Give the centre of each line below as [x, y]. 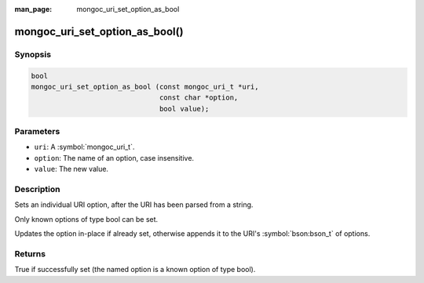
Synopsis [33, 54]
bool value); [184, 109]
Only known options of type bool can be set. [86, 219]
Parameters [37, 132]
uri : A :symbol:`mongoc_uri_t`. [84, 147]
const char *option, [199, 98]
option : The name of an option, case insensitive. [114, 158]
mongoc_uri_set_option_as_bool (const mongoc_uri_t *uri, [145, 87]
